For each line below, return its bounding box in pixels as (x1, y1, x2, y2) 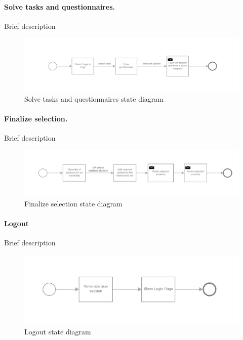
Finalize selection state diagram (24, 198, 123, 209)
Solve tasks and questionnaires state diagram (24, 93, 164, 104)
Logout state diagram (24, 326, 91, 336)
